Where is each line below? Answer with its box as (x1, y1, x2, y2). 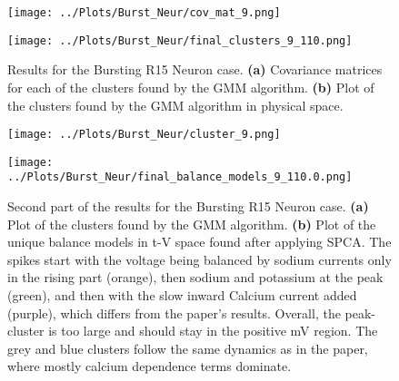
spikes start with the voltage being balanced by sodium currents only (7, 249, 392, 269)
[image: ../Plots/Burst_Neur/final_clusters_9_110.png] (7, 34, 353, 47)
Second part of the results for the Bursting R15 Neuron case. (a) (7, 197, 369, 216)
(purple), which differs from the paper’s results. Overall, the (7, 303, 341, 322)
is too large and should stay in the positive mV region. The (48, 321, 378, 340)
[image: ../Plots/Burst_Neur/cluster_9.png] (7, 128, 281, 142)
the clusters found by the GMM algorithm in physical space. (7, 95, 344, 114)
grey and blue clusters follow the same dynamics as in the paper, (7, 338, 368, 357)
